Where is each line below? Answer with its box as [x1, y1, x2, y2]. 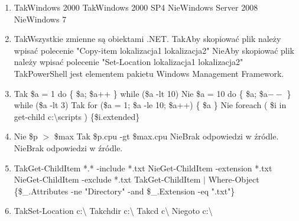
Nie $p [14, 130, 38, 142]
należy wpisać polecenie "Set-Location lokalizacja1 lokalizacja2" [14, 56, 243, 68]
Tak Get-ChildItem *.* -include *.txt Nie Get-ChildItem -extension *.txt [14, 161, 272, 174]
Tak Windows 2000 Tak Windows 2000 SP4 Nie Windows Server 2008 [14, 1, 258, 13]
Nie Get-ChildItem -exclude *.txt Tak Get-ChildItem [14, 173, 201, 186]
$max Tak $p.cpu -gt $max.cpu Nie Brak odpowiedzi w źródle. [54, 130, 279, 142]
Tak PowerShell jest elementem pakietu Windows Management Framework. [14, 67, 284, 79]
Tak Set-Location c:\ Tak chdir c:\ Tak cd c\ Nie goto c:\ [14, 204, 213, 217]
